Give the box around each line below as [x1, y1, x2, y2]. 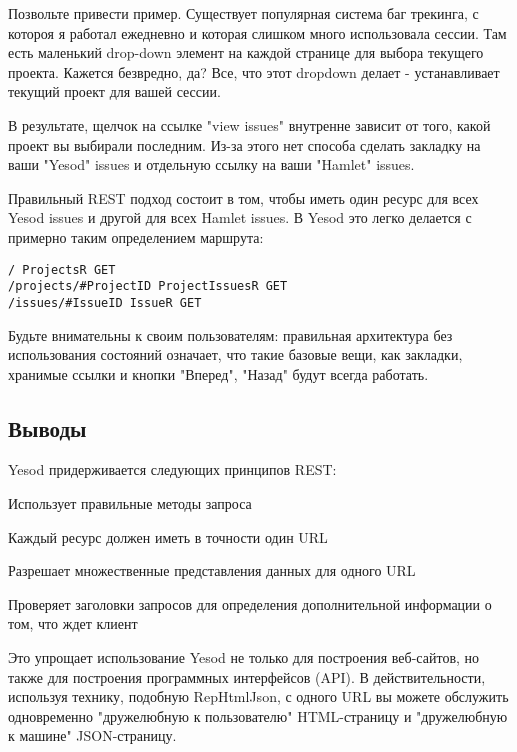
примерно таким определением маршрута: [8, 226, 264, 247]
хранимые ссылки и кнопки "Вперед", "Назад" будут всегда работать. [8, 363, 429, 384]
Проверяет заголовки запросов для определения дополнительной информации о [8, 593, 492, 614]
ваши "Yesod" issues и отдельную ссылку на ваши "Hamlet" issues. [8, 154, 415, 175]
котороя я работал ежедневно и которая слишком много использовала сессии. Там [8, 22, 507, 43]
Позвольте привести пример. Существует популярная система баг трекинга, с [8, 3, 479, 23]
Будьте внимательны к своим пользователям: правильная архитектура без [8, 324, 453, 345]
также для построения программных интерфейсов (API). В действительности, [8, 666, 486, 687]
